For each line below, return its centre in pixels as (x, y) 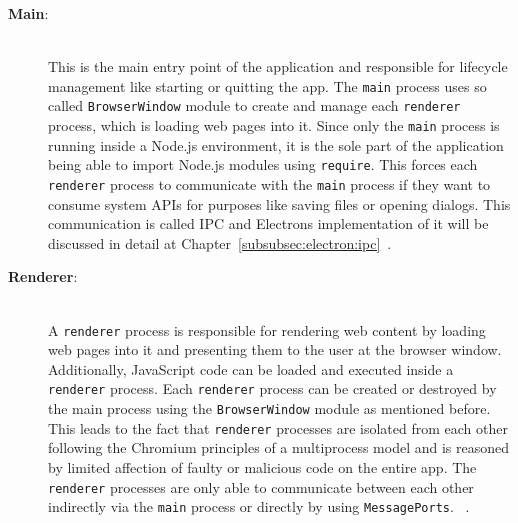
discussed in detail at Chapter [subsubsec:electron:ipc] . (220, 242)
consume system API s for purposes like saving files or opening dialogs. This (279, 203)
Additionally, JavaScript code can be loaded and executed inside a (251, 368)
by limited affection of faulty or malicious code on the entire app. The (262, 467)
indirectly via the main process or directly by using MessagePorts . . (259, 506)
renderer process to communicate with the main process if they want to (269, 184)
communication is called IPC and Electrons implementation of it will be (268, 223)
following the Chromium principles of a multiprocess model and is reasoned (278, 447)
